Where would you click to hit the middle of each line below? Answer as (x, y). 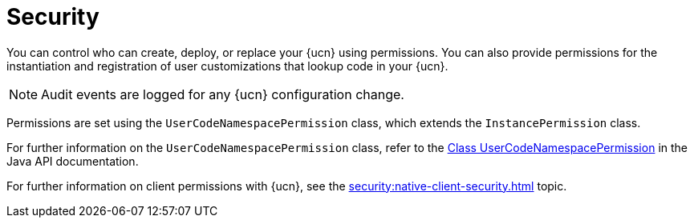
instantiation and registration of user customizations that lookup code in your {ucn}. (227, 66)
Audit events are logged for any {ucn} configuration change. (223, 94)
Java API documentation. (73, 161)
